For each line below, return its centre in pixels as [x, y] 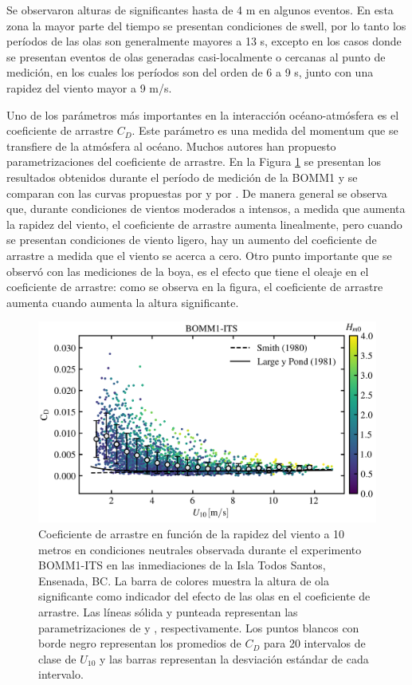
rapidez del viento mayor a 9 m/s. [89, 87]
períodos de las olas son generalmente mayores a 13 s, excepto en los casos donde [204, 41]
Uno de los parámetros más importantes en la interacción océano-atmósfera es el [203, 114]
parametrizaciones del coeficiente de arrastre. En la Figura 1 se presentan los [194, 161]
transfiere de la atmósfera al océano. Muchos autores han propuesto [171, 146]
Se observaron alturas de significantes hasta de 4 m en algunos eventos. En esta [200, 10]
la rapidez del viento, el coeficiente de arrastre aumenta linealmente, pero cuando [204, 224]
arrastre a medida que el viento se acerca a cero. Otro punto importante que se [199, 255]
